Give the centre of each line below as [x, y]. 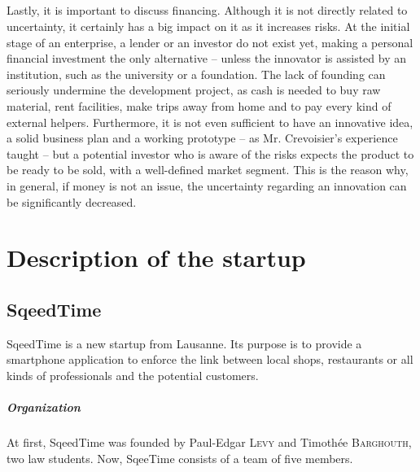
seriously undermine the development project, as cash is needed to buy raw [194, 90]
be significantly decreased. [72, 201]
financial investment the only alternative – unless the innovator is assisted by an [206, 58]
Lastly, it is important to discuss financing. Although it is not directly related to [207, 10]
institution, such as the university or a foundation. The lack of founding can [196, 74]
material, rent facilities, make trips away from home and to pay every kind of [199, 105]
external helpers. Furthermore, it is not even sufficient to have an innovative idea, [210, 122]
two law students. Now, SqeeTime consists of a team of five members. [180, 458]
